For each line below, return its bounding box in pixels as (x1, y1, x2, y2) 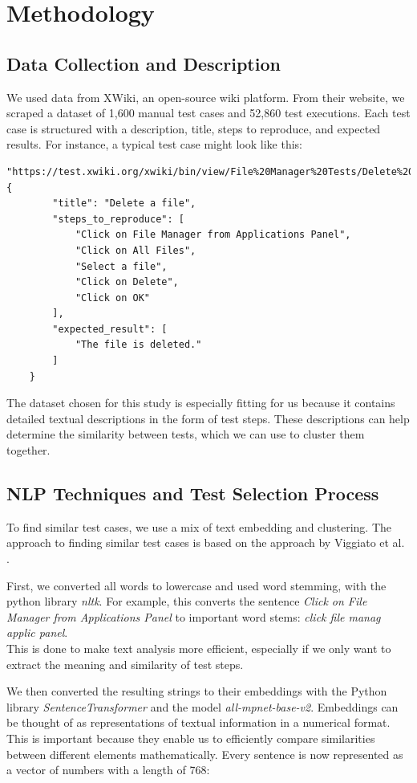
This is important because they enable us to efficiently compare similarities (6, 729, 375, 746)
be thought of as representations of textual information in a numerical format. (6, 714, 391, 731)
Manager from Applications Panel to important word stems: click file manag (6, 608, 381, 625)
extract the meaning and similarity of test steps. (6, 655, 244, 672)
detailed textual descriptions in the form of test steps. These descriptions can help (6, 410, 410, 426)
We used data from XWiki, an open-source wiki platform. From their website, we (6, 88, 405, 105)
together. (6, 442, 51, 459)
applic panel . (6, 624, 68, 641)
